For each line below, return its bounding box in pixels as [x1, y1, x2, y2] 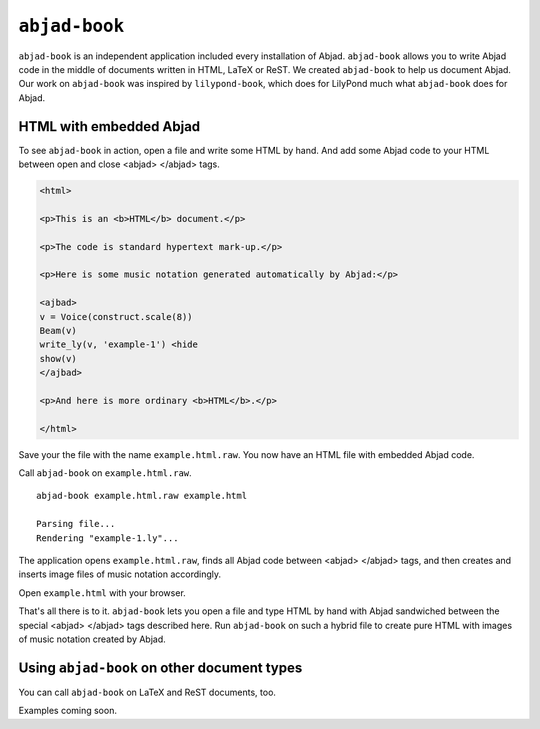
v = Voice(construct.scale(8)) [39, 311, 194, 322]
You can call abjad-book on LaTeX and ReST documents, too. [18, 686, 277, 698]
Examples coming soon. [18, 705, 117, 717]
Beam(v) [39, 325, 77, 336]
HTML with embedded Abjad [18, 118, 201, 135]
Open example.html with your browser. [18, 586, 187, 599]
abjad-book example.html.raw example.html [36, 490, 248, 502]
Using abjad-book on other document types [18, 659, 303, 676]
